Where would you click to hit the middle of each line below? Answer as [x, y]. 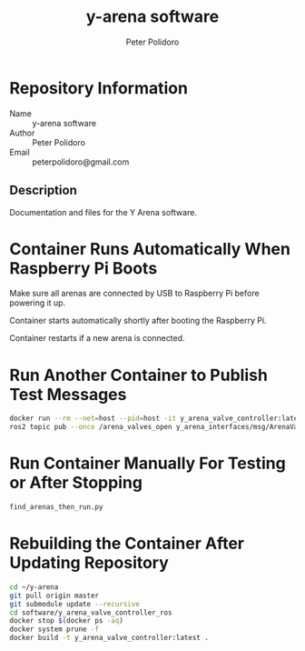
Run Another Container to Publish [138, 375]
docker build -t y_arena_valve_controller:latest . [109, 638]
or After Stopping [76, 483]
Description [43, 190]
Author [22, 133]
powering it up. [38, 303]
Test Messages [68, 394]
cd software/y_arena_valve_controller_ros [91, 612]
